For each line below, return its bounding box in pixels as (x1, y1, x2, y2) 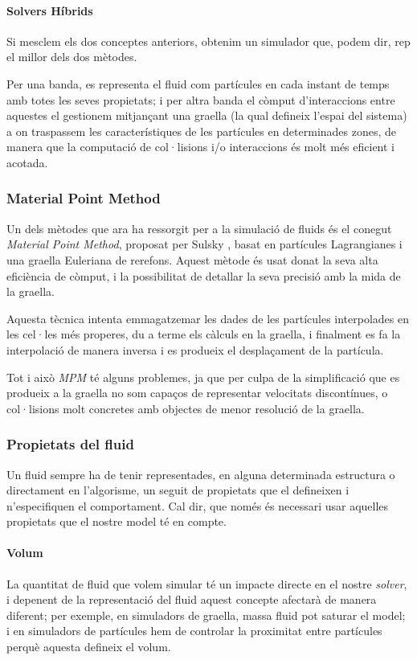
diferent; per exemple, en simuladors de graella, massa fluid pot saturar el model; (6, 606, 406, 623)
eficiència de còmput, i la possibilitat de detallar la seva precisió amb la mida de (6, 267, 401, 284)
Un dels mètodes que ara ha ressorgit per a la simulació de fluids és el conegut (6, 219, 392, 236)
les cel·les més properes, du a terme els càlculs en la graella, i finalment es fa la (6, 326, 401, 342)
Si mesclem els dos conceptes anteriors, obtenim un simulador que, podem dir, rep (6, 32, 411, 49)
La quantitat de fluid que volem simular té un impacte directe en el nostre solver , (6, 575, 407, 592)
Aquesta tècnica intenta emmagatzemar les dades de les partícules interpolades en (6, 310, 410, 326)
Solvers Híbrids (6, 2, 93, 18)
